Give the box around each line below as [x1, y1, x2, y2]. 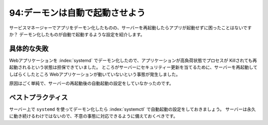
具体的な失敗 [9, 44, 49, 53]
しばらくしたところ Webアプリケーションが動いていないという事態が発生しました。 [9, 71, 181, 77]
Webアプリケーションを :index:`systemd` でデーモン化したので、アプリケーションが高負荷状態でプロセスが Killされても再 [9, 57, 258, 63]
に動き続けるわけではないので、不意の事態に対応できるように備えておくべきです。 [9, 113, 178, 119]
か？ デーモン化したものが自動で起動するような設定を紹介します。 [9, 31, 145, 37]
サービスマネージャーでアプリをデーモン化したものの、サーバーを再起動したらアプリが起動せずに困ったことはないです [9, 25, 252, 31]
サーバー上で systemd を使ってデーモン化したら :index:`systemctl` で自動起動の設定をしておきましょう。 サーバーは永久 [9, 106, 256, 112]
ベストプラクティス [9, 93, 68, 101]
